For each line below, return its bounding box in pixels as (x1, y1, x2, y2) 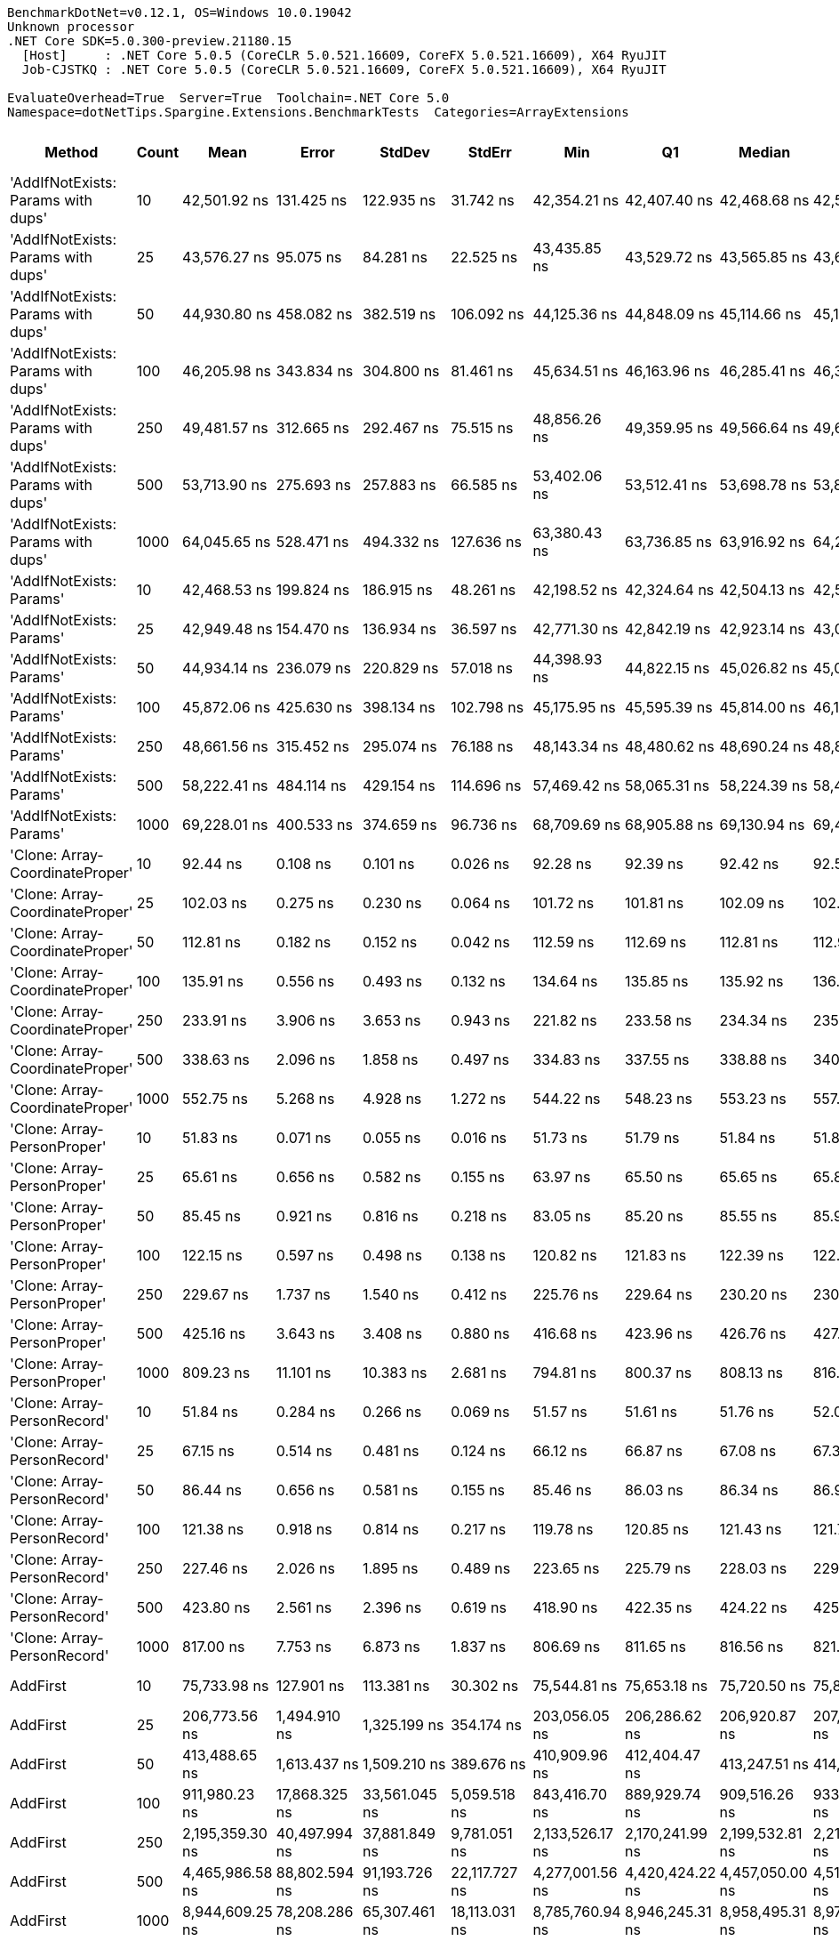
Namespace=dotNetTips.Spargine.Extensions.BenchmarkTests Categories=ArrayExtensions (7, 105, 629, 119)
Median (739, 143, 791, 161)
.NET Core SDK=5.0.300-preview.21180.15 (7, 34, 292, 48)
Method (44, 143, 99, 161)
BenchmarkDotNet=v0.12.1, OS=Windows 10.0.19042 (7, 5, 352, 20)
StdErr (467, 143, 512, 161)
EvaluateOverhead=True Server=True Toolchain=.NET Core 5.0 (7, 91, 450, 105)
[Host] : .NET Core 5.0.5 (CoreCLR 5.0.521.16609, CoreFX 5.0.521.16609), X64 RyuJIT (21, 48, 667, 62)
